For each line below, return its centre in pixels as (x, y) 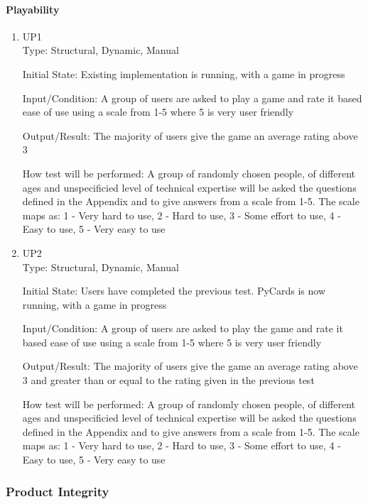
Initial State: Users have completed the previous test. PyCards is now (174, 291)
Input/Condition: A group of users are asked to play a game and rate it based (192, 98)
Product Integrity (58, 491)
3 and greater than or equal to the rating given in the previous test (168, 380)
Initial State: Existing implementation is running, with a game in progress (184, 73)
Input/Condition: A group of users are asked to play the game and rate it (183, 328)
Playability (33, 9)
